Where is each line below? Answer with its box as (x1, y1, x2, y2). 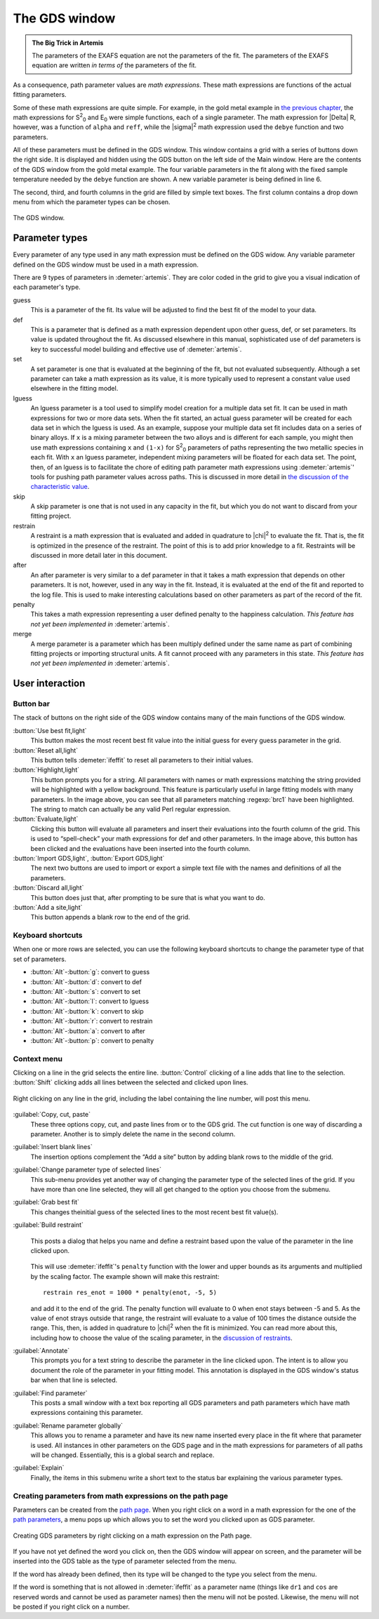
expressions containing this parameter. (30, 1409, 143, 1417)
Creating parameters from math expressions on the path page (13, 1491, 228, 1500)
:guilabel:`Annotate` (13, 1347, 70, 1355)
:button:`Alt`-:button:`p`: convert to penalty (30, 1036, 154, 1044)
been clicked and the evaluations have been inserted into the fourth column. (30, 844, 251, 852)
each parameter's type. (13, 283, 81, 291)
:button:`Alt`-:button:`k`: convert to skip (30, 1007, 144, 1015)
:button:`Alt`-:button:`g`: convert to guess (30, 968, 150, 976)
